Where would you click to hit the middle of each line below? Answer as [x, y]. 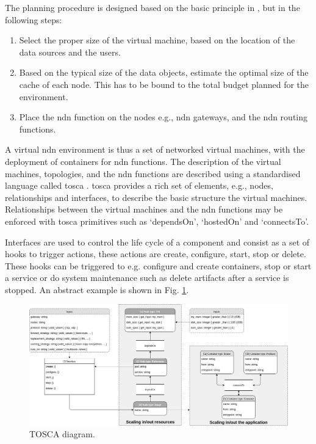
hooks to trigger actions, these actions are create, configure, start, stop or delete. [156, 254]
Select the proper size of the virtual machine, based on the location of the [157, 40]
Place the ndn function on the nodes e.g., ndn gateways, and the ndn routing [163, 117]
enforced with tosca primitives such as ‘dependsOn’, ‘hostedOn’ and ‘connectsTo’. [157, 221]
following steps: [34, 19]
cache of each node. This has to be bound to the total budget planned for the [164, 84]
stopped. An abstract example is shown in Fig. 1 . [97, 289]
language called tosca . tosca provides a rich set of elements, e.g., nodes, [139, 185]
